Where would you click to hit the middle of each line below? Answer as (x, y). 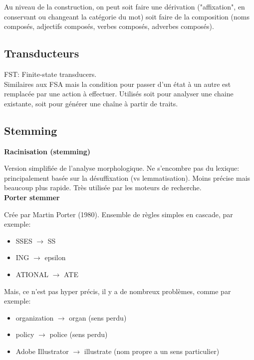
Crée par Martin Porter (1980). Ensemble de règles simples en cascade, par (119, 214)
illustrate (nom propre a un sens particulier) (152, 351)
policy (25, 334)
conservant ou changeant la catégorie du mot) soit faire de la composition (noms (127, 16)
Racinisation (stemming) (47, 151)
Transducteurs (42, 53)
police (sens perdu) (79, 334)
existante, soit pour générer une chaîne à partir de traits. (91, 103)
